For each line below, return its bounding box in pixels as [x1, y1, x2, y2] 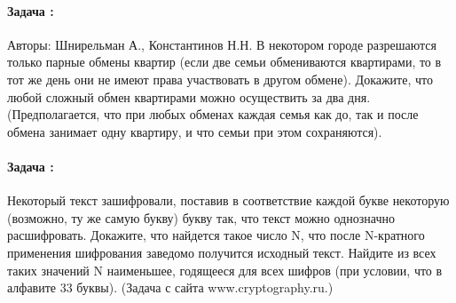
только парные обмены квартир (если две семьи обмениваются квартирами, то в [7, 52, 442, 71]
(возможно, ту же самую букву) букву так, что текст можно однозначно [7, 208, 395, 227]
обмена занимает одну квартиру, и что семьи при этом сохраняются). [7, 122, 382, 140]
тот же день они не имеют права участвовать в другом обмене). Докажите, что [7, 69, 433, 88]
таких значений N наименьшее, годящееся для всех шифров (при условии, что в [7, 260, 443, 279]
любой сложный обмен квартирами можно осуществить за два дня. [7, 87, 371, 106]
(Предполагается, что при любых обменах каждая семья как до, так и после [7, 105, 419, 124]
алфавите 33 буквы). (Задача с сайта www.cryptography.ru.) [7, 278, 334, 297]
